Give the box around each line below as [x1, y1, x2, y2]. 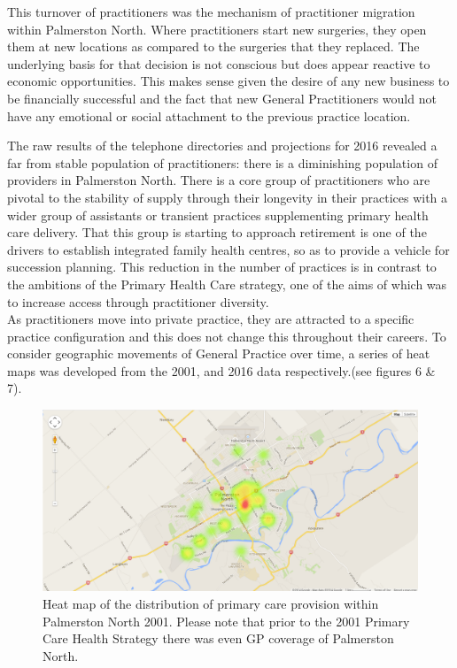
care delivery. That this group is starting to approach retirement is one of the [7, 223, 427, 242]
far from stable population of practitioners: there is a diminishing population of [7, 153, 438, 172]
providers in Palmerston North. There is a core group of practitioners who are [7, 171, 430, 189]
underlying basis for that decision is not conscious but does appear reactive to [7, 54, 430, 73]
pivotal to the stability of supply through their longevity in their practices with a [7, 188, 448, 206]
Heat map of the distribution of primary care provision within [43, 595, 379, 613]
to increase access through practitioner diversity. [7, 292, 269, 311]
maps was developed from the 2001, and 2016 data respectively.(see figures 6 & [7, 361, 436, 380]
